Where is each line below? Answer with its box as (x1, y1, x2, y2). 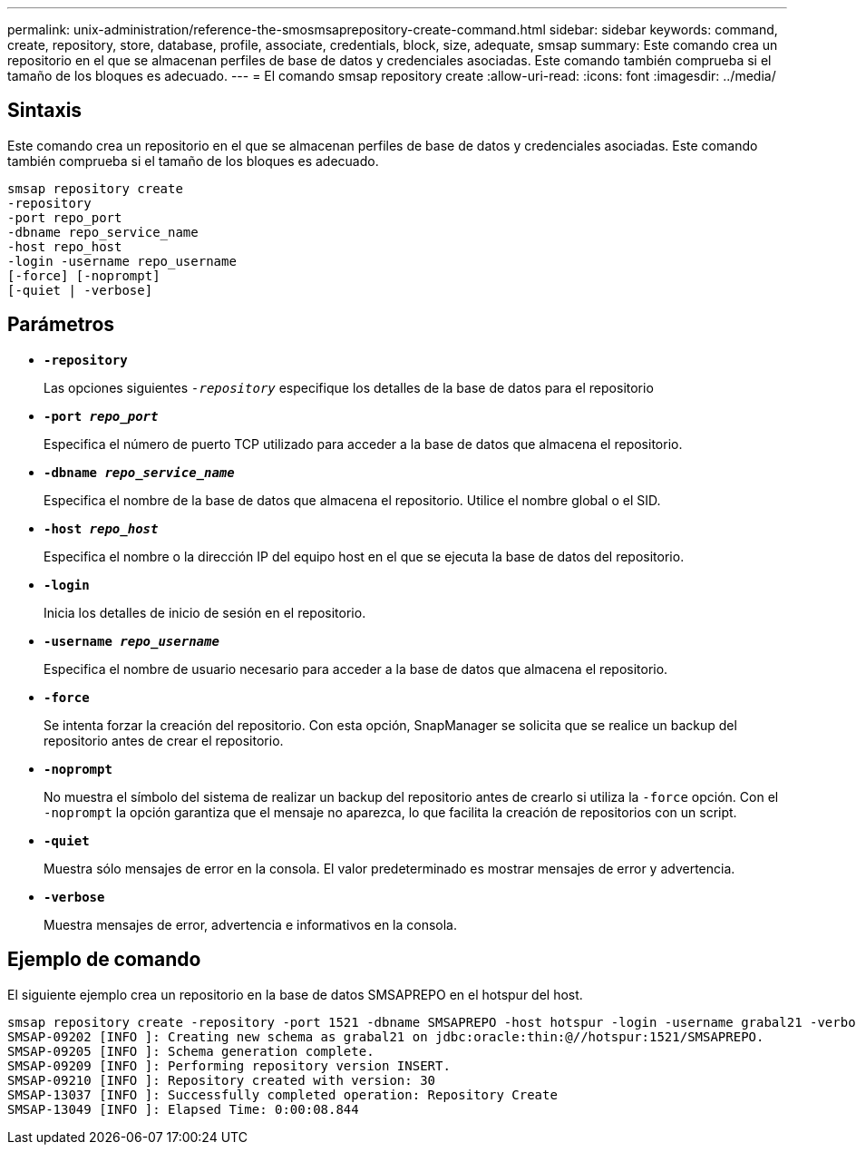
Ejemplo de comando (7, 948, 201, 971)
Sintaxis (7, 99, 83, 122)
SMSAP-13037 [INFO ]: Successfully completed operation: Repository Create (7, 1087, 558, 1102)
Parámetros (7, 313, 115, 337)
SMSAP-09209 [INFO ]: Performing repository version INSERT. (7, 1058, 451, 1073)
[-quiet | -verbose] (7, 282, 153, 298)
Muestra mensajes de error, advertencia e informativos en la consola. (44, 916, 458, 932)
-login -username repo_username (7, 253, 237, 268)
